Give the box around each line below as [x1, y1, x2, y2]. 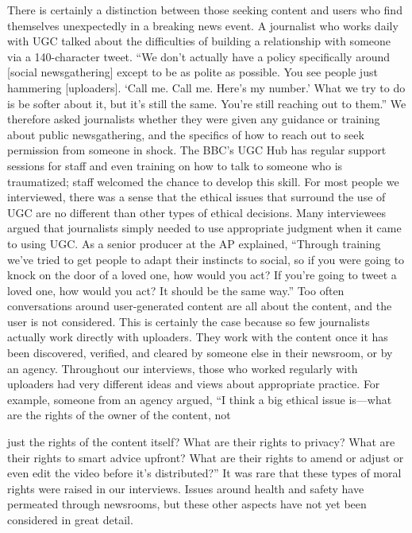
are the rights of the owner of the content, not [7, 407, 231, 423]
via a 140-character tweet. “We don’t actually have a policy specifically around [7, 48, 391, 64]
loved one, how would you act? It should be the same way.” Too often [7, 282, 345, 298]
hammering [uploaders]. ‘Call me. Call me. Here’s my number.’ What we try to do [7, 79, 406, 95]
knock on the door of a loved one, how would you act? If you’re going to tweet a [7, 266, 397, 283]
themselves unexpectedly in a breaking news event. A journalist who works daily [7, 17, 399, 33]
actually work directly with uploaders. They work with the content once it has [7, 329, 388, 345]
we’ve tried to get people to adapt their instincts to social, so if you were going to [7, 251, 405, 267]
